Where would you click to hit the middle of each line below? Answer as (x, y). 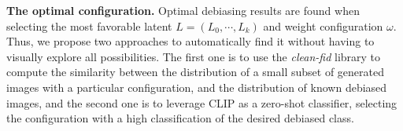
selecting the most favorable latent (89, 25)
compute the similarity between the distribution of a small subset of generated (195, 72)
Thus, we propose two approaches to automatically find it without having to (190, 41)
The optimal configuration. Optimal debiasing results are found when (183, 10)
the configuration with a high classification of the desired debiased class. (180, 118)
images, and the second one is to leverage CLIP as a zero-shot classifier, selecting (202, 102)
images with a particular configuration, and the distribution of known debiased (197, 87)
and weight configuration (323, 25)
